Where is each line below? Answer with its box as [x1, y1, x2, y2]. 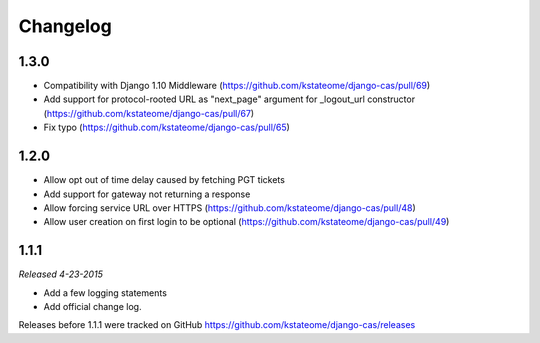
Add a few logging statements [43, 286, 167, 299]
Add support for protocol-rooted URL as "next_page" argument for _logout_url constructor [43, 93, 415, 105]
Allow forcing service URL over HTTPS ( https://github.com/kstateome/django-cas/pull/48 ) [43, 201, 417, 214]
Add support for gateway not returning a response [43, 188, 251, 200]
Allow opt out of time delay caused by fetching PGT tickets [43, 174, 285, 186]
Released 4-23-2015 [18, 268, 104, 280]
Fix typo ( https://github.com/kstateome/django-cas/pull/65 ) [43, 121, 290, 134]
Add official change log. [43, 301, 142, 312]
